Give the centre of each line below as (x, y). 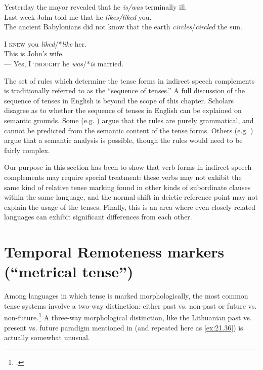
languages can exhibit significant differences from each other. (98, 217)
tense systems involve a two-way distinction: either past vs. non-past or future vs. (130, 305)
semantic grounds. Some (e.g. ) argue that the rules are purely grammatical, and (129, 120)
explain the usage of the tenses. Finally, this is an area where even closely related (130, 207)
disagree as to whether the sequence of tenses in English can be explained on (123, 110)
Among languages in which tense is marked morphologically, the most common (126, 296)
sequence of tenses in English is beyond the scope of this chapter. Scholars (119, 100)
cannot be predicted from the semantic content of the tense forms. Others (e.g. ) (129, 130)
